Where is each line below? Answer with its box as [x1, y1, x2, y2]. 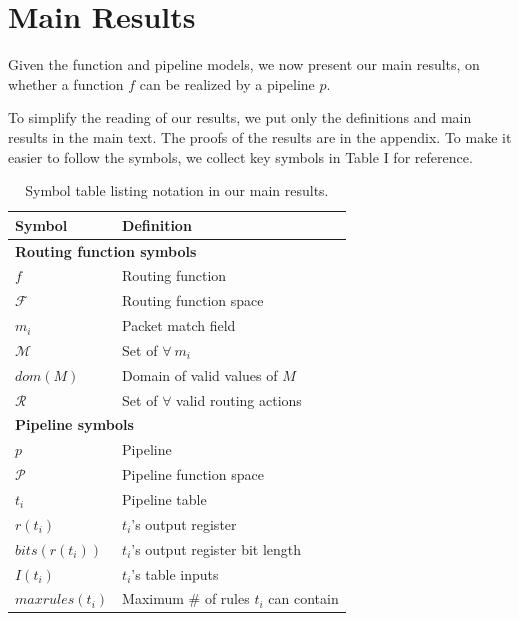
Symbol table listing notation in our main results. [25, 180, 329, 201]
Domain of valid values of [122, 364, 278, 385]
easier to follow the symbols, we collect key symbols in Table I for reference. [8, 146, 473, 167]
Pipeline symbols [15, 414, 134, 435]
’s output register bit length [131, 538, 302, 559]
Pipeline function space [122, 464, 264, 485]
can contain [268, 588, 339, 609]
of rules [204, 588, 250, 609]
